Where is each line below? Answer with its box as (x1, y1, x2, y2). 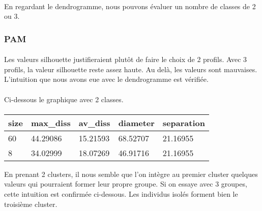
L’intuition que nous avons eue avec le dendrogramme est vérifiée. (4, 74, 209, 84)
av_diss (78, 116, 110, 129)
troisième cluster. (4, 198, 57, 209)
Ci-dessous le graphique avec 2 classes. (4, 94, 124, 104)
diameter (118, 116, 155, 129)
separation (162, 116, 205, 129)
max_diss (31, 116, 71, 129)
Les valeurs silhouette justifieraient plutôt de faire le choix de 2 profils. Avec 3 (4, 54, 247, 65)
